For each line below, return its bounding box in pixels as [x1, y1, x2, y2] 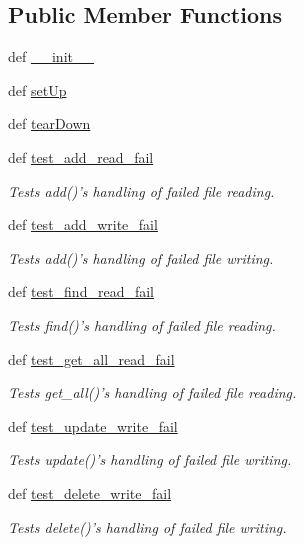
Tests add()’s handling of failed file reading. [8, 180, 275, 201]
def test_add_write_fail [8, 214, 158, 235]
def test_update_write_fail [8, 415, 178, 436]
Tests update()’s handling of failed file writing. [8, 449, 292, 470]
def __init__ [8, 46, 94, 67]
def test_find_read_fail [8, 281, 154, 302]
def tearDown [8, 113, 91, 134]
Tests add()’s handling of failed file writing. [8, 247, 274, 268]
